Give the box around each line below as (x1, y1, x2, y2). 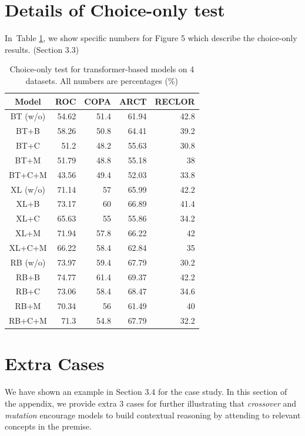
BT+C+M (9, 168, 47, 180)
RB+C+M (9, 314, 47, 327)
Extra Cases (5, 351, 105, 375)
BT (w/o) (10, 110, 46, 122)
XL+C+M (9, 241, 47, 253)
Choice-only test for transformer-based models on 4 (9, 63, 195, 75)
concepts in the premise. (5, 420, 92, 432)
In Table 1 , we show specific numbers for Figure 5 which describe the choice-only (5, 32, 297, 44)
